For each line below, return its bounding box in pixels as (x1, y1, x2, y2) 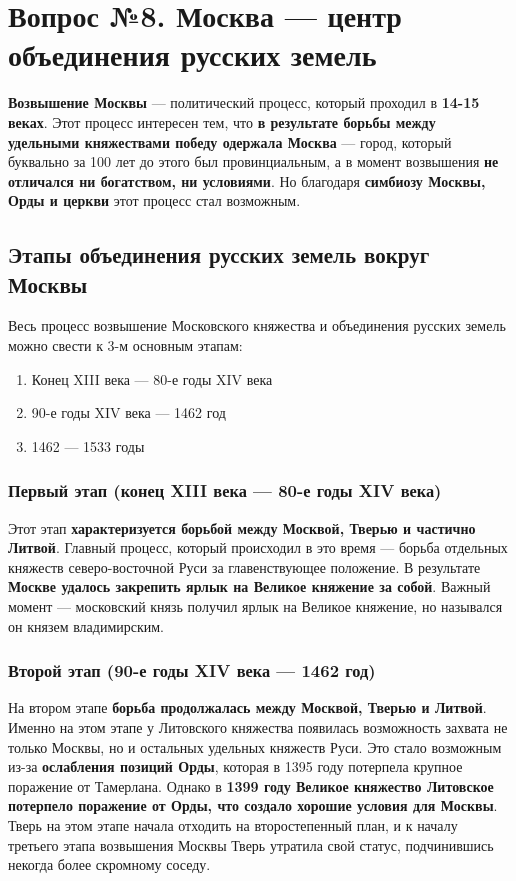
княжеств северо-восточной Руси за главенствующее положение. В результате (8, 556, 481, 577)
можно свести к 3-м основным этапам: (8, 335, 243, 356)
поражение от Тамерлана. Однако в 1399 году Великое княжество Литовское (8, 775, 494, 796)
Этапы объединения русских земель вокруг (8, 239, 430, 270)
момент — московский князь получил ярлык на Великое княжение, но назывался (8, 596, 503, 617)
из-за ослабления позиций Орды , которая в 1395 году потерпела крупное (8, 756, 463, 777)
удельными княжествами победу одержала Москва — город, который (8, 131, 452, 152)
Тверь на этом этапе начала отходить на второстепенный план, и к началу (8, 815, 458, 835)
